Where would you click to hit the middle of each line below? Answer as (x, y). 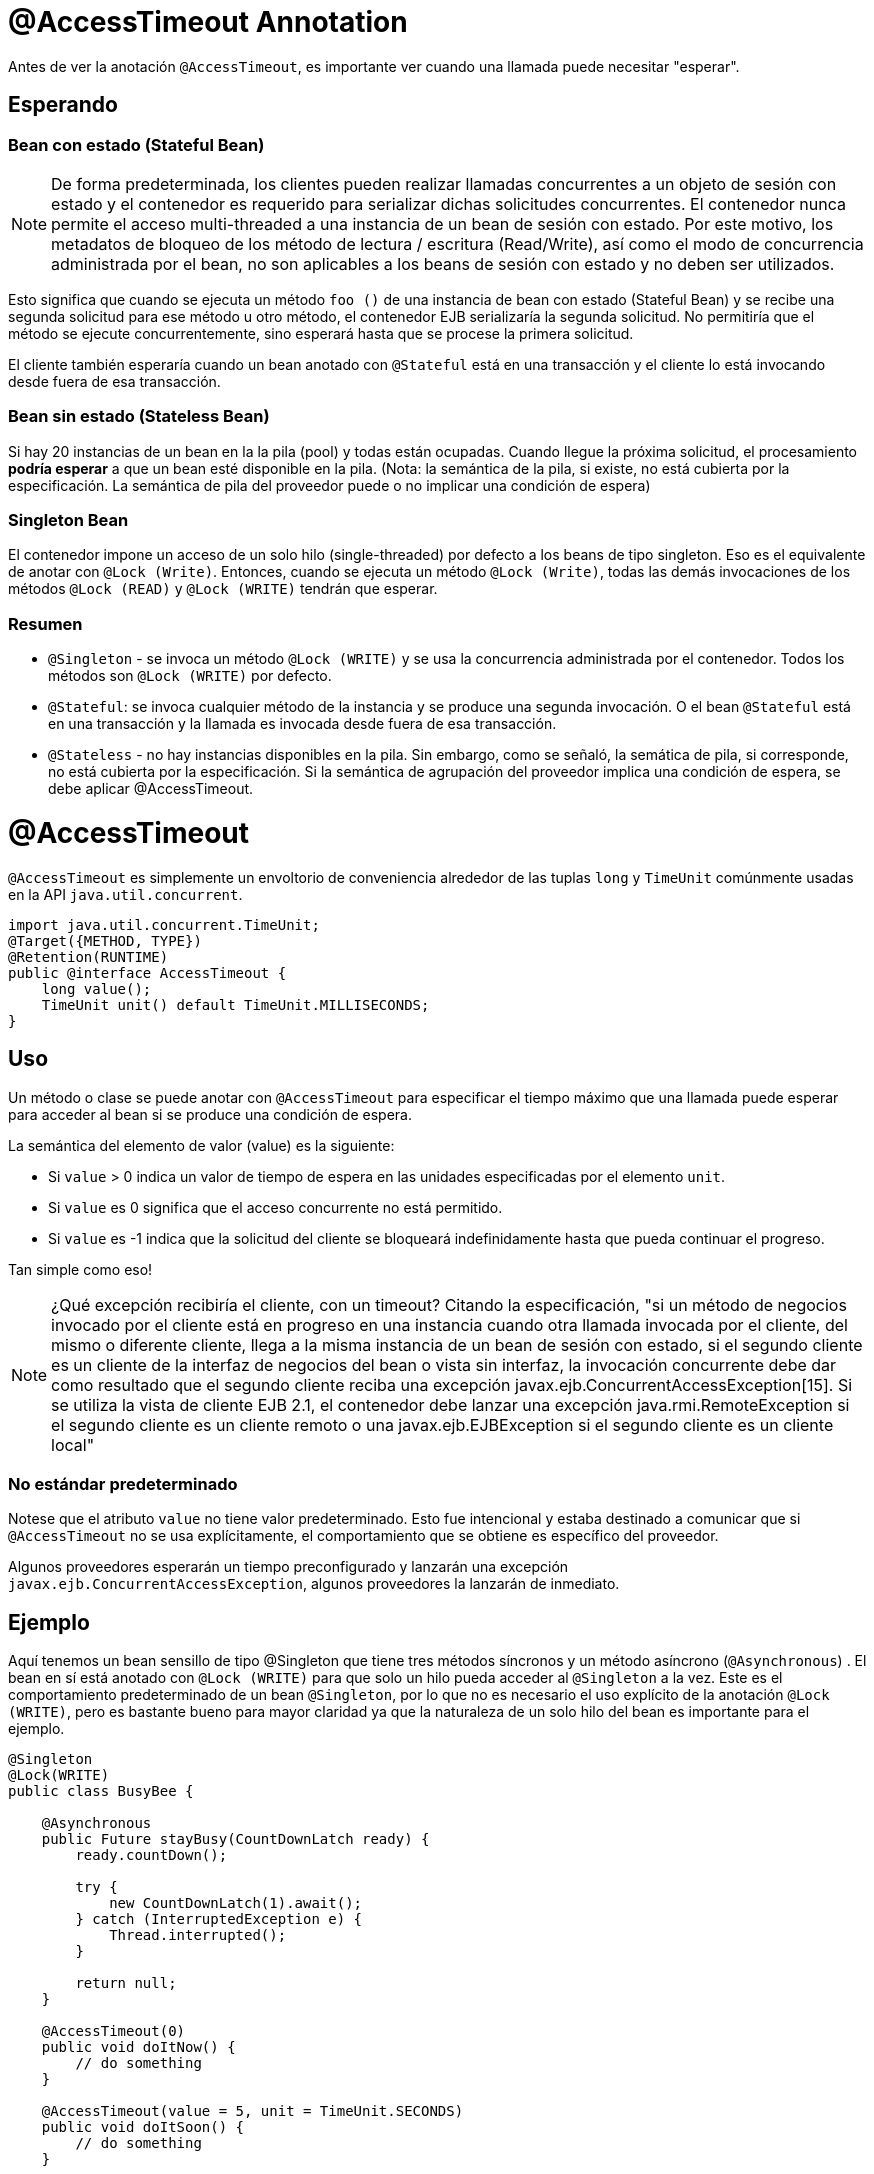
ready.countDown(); (151, 1855)
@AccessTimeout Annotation (208, 22)
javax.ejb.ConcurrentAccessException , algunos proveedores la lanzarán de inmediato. (314, 1584)
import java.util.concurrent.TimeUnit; (164, 924)
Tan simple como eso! (80, 1269)
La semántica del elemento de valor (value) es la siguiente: (201, 1145)
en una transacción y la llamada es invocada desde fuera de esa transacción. (302, 724)
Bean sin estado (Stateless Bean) (139, 416)
